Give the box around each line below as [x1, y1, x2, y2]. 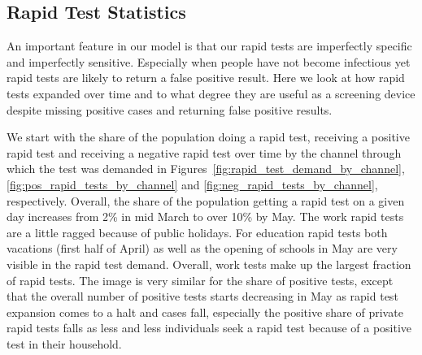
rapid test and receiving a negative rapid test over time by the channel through [7, 144, 402, 161]
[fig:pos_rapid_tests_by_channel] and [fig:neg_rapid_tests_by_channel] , [7, 175, 378, 193]
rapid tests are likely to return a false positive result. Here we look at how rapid [7, 69, 405, 86]
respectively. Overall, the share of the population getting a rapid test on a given [7, 192, 405, 209]
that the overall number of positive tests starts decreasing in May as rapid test [7, 288, 398, 305]
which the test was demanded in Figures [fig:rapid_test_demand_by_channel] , [7, 160, 405, 177]
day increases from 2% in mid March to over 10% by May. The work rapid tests [7, 208, 404, 225]
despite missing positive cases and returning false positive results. [7, 101, 333, 118]
